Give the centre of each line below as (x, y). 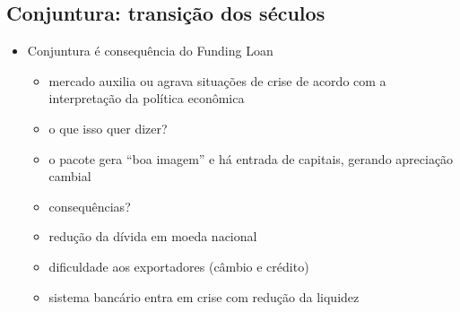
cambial (70, 176)
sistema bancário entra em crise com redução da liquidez (204, 296)
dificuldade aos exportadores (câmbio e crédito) (179, 266)
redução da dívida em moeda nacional (153, 236)
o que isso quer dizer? (108, 128)
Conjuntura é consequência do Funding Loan (150, 51)
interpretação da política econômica (147, 98)
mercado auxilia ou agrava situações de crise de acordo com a (217, 80)
